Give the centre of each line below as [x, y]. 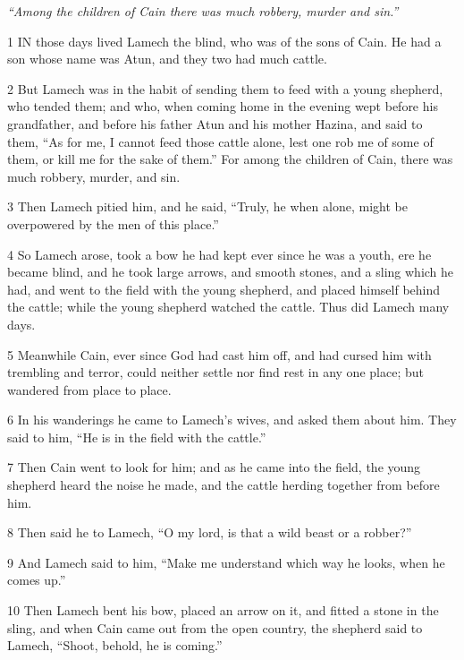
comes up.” [37, 580]
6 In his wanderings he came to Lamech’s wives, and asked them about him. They [232, 420]
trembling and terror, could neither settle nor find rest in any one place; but [215, 372]
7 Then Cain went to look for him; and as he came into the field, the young [214, 467]
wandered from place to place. [89, 389]
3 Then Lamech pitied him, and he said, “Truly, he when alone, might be [207, 206]
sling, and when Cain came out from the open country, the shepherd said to [215, 627]
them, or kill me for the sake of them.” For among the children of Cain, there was [230, 159]
